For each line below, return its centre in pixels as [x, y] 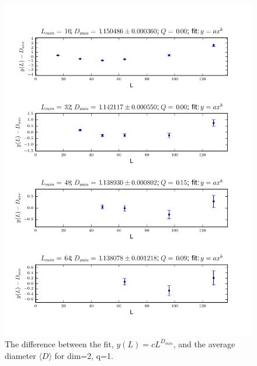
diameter [20, 355]
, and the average [204, 343]
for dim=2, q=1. [84, 355]
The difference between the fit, [59, 343]
